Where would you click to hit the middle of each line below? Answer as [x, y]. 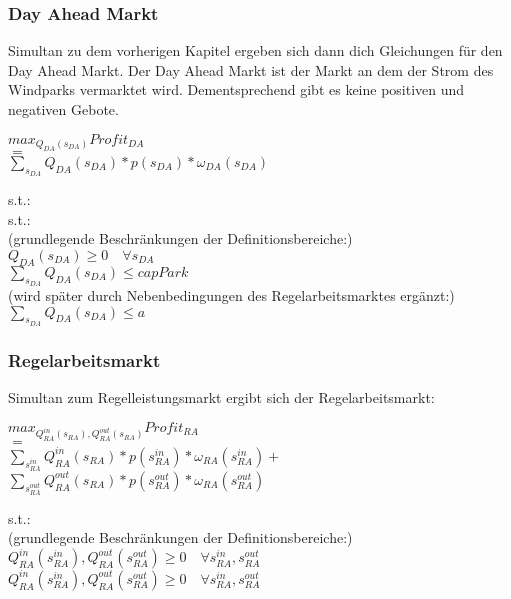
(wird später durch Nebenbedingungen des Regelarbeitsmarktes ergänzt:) [231, 294]
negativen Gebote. [63, 109]
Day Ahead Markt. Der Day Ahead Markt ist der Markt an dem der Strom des [251, 69]
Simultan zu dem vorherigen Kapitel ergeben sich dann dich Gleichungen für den [255, 50]
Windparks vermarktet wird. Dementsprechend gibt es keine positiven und [236, 89]
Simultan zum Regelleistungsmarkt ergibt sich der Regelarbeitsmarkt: [221, 397]
